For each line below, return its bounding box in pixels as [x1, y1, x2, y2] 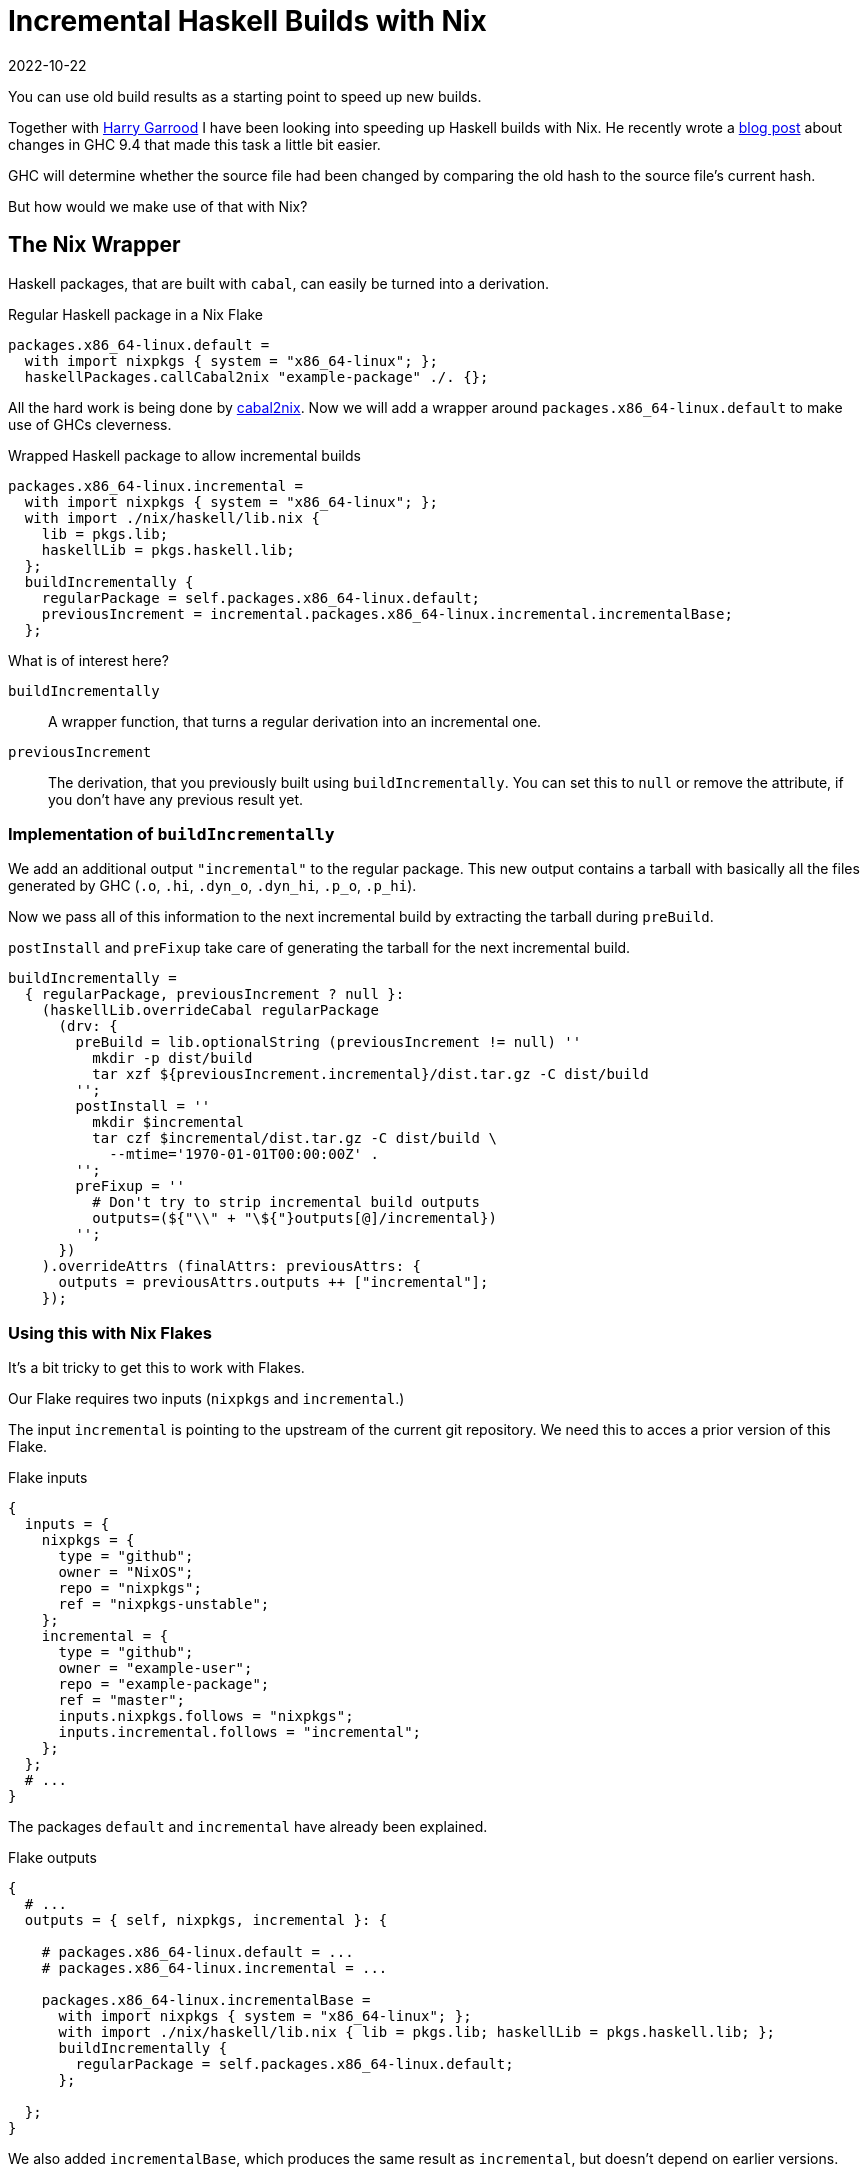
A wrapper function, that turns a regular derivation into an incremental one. [48, 712, 542, 730]
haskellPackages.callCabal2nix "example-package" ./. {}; [24, 368, 489, 385]
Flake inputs [8, 1469, 88, 1487]
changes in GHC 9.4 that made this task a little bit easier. [8, 135, 381, 153]
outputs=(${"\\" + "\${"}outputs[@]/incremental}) [92, 1210, 497, 1227]
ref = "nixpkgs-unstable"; [58, 1596, 270, 1613]
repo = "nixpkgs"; [58, 1580, 202, 1597]
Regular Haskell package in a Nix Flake [8, 305, 263, 323]
